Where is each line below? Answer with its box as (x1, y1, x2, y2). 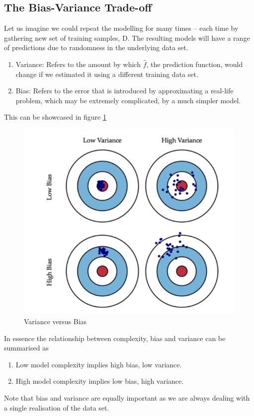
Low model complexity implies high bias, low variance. (15, 359, 182, 369)
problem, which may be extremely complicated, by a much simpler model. (15, 95, 241, 105)
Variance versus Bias (24, 316, 87, 327)
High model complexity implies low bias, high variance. (15, 376, 184, 386)
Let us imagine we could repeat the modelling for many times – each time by (4, 23, 239, 33)
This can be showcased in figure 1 (4, 112, 106, 122)
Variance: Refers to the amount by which (15, 59, 141, 69)
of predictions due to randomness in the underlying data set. (4, 42, 188, 53)
